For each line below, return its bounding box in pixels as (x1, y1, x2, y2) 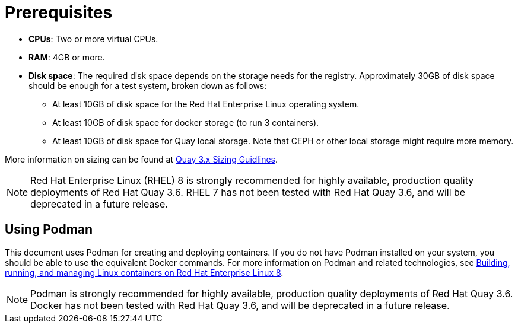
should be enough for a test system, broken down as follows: (28, 80, 267, 91)
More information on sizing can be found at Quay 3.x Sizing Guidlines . (5, 154, 278, 164)
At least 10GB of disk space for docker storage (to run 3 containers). (52, 117, 319, 128)
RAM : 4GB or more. (28, 52, 105, 62)
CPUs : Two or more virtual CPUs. (28, 33, 158, 44)
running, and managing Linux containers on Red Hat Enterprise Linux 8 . (5, 267, 284, 278)
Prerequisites (5, 2, 113, 23)
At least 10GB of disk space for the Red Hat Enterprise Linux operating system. (52, 98, 360, 109)
